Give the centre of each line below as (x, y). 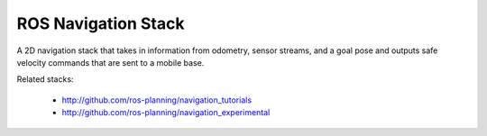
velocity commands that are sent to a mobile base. (110, 62)
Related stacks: (45, 79)
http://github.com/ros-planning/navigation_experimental (166, 113)
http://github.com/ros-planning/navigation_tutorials (157, 100)
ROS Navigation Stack (101, 23)
